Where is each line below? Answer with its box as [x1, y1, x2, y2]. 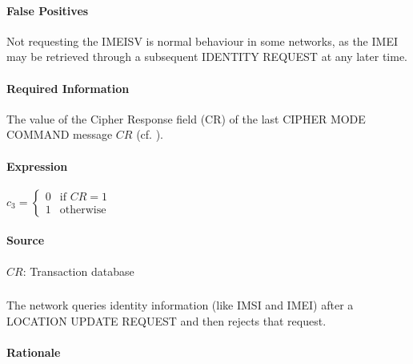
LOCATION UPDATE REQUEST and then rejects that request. [6, 312, 327, 329]
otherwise [59, 204, 106, 216]
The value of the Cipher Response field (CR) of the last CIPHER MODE [6, 110, 366, 127]
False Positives [6, 2, 89, 18]
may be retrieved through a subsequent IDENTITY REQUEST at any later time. [6, 48, 408, 65]
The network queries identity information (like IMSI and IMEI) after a [6, 297, 354, 313]
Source [6, 232, 45, 249]
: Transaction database [22, 262, 134, 279]
